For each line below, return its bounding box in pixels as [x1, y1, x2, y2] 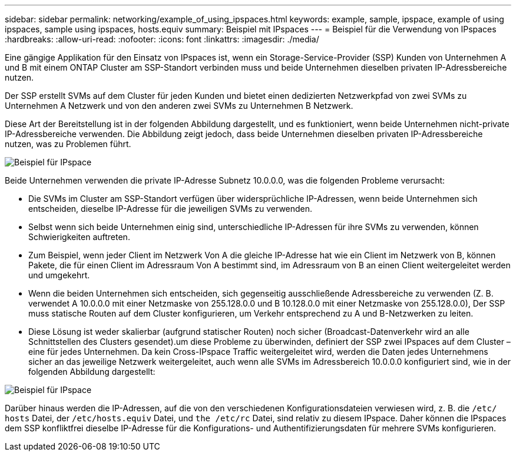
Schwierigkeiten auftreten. [28, 232, 130, 242]
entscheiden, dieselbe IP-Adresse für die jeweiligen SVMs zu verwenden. [28, 204, 313, 214]
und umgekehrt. [28, 270, 90, 280]
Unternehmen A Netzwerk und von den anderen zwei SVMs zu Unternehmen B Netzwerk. [5, 101, 353, 111]
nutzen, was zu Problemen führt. [5, 139, 131, 149]
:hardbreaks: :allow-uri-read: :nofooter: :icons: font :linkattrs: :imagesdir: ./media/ [5, 34, 319, 44]
